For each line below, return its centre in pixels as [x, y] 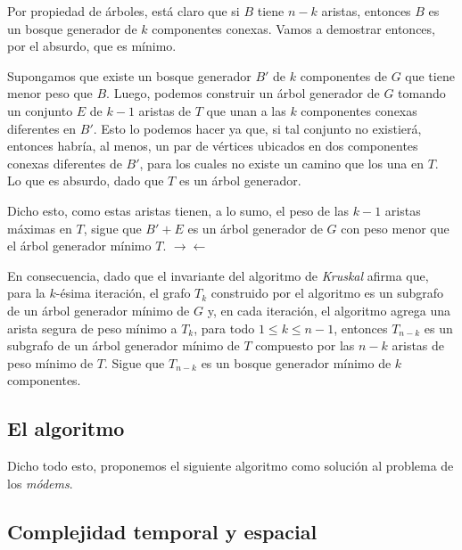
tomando [422, 93]
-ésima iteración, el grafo [123, 293]
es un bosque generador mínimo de [296, 362]
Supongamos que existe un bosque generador [129, 75]
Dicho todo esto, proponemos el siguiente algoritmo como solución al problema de [231, 466]
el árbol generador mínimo [79, 246]
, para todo [224, 328]
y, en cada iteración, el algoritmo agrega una [329, 310]
